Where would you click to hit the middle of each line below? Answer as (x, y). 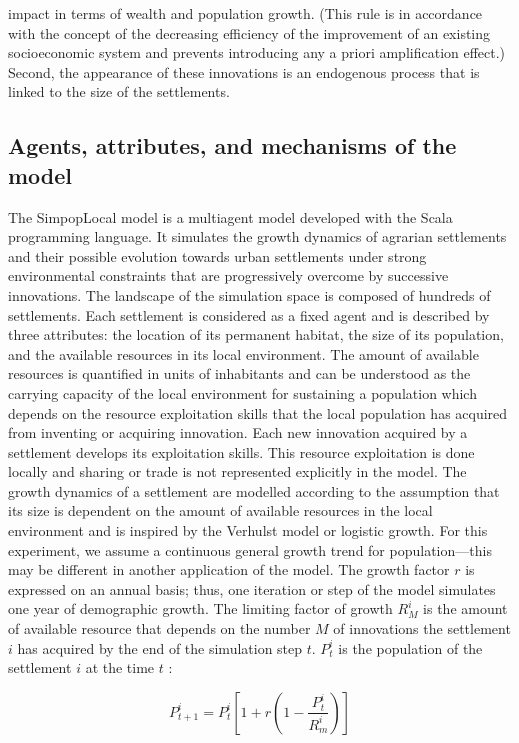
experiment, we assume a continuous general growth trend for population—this (250, 549)
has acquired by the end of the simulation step (160, 647)
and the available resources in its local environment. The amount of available (243, 353)
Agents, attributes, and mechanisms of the (232, 145)
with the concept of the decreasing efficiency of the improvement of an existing (249, 32)
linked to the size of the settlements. (119, 91)
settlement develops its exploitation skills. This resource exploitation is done (241, 451)
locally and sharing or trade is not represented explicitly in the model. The (237, 471)
